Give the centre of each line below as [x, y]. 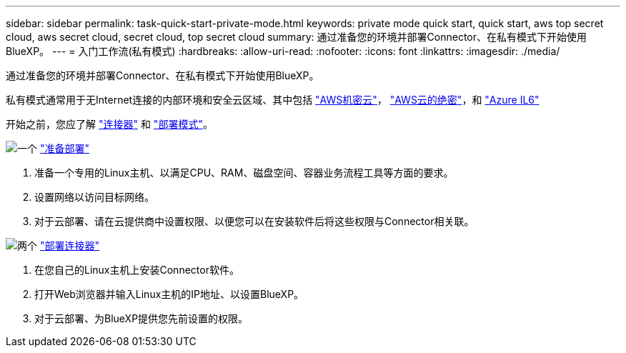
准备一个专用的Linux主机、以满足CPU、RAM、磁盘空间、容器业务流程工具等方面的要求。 [244, 173]
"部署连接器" [69, 245]
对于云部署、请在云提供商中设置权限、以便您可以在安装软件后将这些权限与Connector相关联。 [254, 221]
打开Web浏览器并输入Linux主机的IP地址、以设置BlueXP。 [169, 294]
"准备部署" [64, 148]
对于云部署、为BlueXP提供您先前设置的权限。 [141, 318]
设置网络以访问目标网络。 [94, 197]
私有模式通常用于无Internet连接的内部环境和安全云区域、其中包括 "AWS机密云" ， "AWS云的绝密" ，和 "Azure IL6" [273, 100]
